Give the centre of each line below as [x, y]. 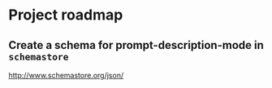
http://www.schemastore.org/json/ [66, 75]
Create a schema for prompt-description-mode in [136, 45]
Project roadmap [66, 15]
